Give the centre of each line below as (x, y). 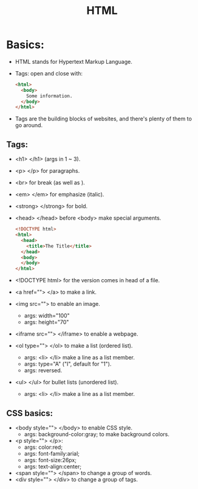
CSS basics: (30, 413)
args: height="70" (46, 322)
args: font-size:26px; (50, 460)
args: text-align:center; (53, 466)
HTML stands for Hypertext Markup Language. (73, 61)
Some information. (50, 96)
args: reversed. (43, 370)
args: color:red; (43, 447)
